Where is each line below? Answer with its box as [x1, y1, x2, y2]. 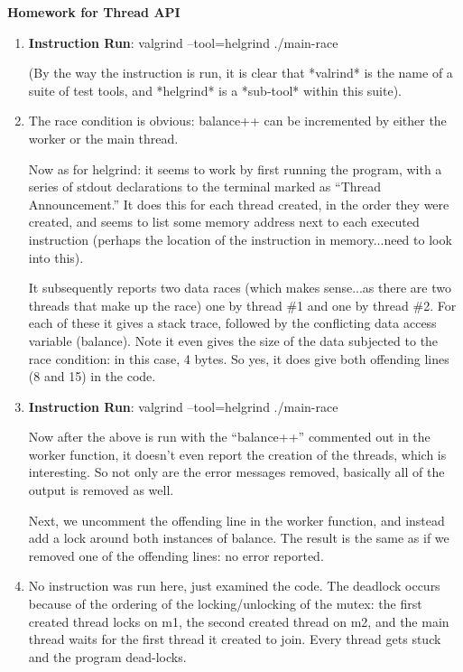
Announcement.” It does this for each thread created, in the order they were [28, 194, 449, 213]
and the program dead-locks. [28, 647, 187, 666]
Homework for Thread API [7, 3, 181, 21]
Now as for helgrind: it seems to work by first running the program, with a [28, 159, 442, 178]
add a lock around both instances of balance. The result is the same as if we [28, 528, 449, 547]
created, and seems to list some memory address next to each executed [28, 212, 420, 231]
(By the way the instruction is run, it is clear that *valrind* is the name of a [28, 63, 453, 82]
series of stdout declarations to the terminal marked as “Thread [28, 177, 382, 196]
